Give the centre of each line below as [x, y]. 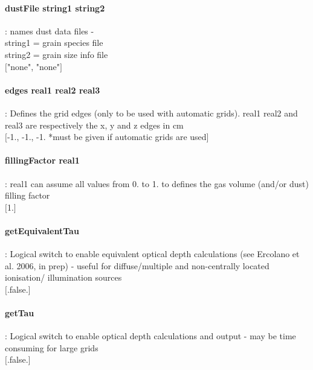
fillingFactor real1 [42, 160]
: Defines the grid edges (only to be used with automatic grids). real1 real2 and [151, 113]
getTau [20, 313]
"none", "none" [33, 66]
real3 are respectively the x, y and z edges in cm [94, 125]
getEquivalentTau [42, 230]
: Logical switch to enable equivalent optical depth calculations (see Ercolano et [152, 254]
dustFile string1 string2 [55, 8]
